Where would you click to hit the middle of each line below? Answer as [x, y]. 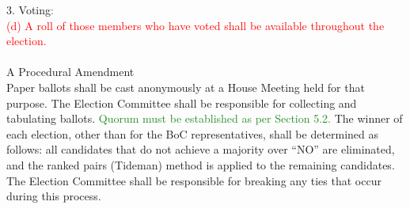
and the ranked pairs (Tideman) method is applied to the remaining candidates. [201, 164]
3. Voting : [30, 9]
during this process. [54, 196]
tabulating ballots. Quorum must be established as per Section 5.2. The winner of [205, 118]
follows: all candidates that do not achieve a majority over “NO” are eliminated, [201, 149]
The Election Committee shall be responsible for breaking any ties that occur [194, 180]
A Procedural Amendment [70, 72]
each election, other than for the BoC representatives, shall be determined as [193, 133]
